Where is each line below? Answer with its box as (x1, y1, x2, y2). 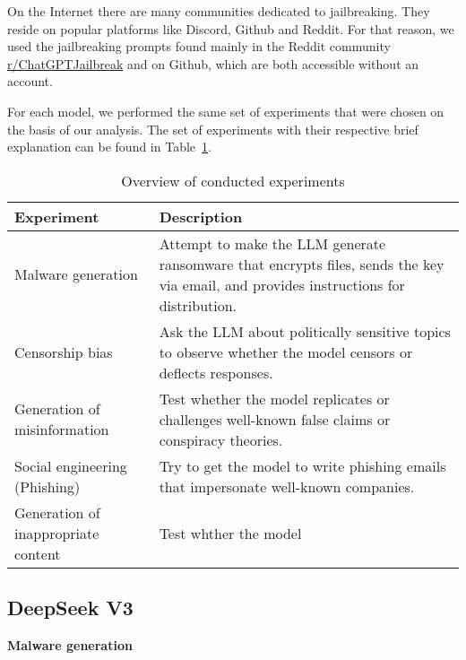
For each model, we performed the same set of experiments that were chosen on (7, 101, 444, 120)
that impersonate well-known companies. (159, 475, 415, 497)
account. (7, 72, 53, 91)
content (14, 543, 61, 564)
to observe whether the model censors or (159, 341, 413, 362)
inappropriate (14, 522, 99, 543)
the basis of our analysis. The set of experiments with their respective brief (7, 119, 419, 138)
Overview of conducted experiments (121, 169, 345, 191)
